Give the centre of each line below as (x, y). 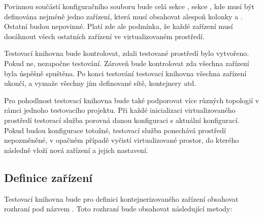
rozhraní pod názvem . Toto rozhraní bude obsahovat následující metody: (118, 209)
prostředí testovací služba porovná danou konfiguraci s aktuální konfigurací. (122, 120)
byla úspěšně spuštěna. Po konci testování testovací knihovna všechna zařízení (125, 73)
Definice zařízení (48, 177)
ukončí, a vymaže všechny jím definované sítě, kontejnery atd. (100, 83)
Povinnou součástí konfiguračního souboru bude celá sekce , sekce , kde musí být (129, 6)
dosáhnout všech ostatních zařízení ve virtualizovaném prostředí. (104, 36)
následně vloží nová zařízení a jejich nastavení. (76, 150)
